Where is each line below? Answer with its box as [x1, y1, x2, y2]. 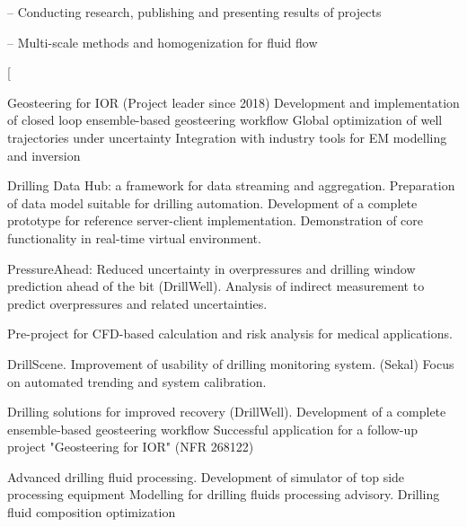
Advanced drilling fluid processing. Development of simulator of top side [7, 467, 405, 486]
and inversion [7, 145, 81, 164]
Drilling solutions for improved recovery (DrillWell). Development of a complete [7, 402, 446, 421]
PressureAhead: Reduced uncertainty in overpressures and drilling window [7, 259, 416, 277]
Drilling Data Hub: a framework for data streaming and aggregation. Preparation [7, 176, 455, 195]
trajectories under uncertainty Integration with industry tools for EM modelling [7, 127, 447, 146]
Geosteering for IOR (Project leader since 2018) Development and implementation [7, 92, 460, 111]
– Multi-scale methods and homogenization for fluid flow [7, 32, 318, 51]
